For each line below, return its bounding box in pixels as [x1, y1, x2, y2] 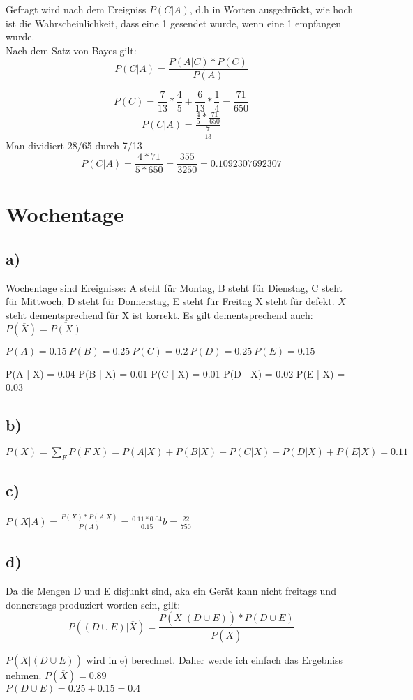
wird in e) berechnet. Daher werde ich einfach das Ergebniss [86, 653, 343, 667]
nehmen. [6, 668, 42, 683]
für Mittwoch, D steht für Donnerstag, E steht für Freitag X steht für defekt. [6, 294, 335, 308]
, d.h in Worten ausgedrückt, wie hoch [189, 2, 354, 16]
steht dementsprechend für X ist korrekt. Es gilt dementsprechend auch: [6, 307, 313, 322]
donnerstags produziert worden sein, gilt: [6, 597, 181, 611]
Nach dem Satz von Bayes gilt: [6, 43, 137, 57]
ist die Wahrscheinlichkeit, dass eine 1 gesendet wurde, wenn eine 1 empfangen [6, 15, 342, 30]
